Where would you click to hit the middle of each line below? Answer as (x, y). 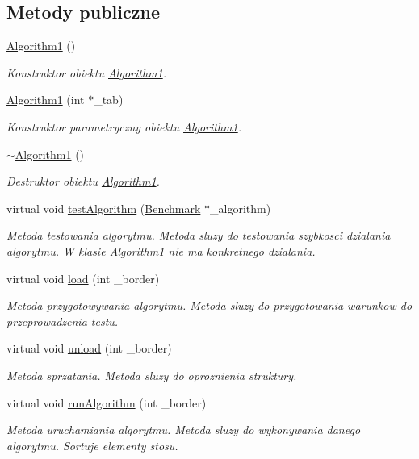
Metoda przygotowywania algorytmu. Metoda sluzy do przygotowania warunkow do (209, 305)
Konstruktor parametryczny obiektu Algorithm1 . (124, 126)
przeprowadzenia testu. (63, 321)
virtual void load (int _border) (83, 278)
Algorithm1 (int (46, 100)
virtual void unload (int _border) (89, 348)
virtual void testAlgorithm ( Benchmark (104, 208)
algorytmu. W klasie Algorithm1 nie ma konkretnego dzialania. (161, 250)
